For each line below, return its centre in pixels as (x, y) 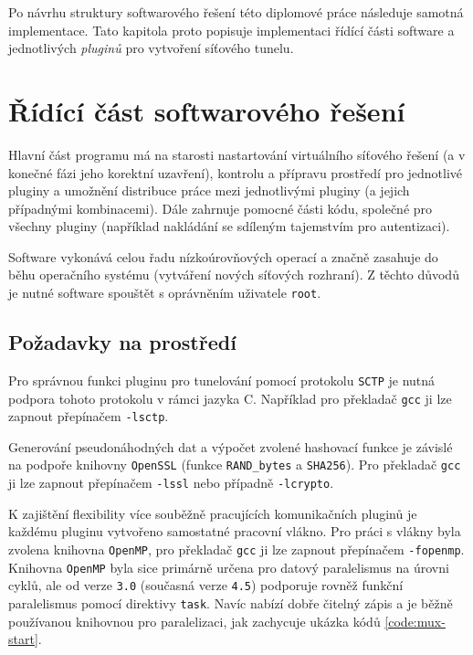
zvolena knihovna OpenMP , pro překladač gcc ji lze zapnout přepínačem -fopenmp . (236, 549)
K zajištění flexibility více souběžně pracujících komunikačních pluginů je (213, 513)
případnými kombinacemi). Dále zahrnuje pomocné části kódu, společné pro (221, 208)
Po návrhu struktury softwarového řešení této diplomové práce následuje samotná (236, 12)
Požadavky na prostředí (122, 342)
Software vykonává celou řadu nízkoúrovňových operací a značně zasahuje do (223, 256)
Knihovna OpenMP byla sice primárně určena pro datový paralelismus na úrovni (229, 567)
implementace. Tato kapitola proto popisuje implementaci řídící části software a (231, 30)
